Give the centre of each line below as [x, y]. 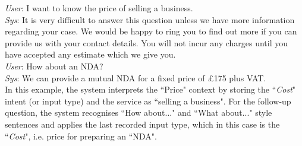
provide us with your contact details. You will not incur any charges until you [147, 42]
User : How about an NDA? [54, 66]
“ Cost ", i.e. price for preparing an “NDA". [81, 136]
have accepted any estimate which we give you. [90, 54]
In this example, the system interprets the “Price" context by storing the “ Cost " [150, 89]
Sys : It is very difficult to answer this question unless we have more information [150, 19]
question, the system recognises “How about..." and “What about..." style [139, 112]
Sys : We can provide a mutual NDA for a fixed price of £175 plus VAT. [136, 77]
